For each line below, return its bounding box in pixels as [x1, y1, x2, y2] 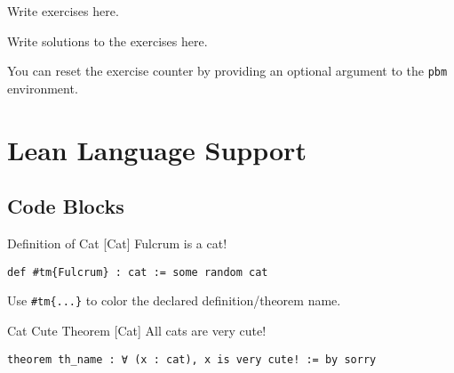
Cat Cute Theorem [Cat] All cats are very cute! [7, 320, 267, 339]
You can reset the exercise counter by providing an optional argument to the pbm [7, 61, 448, 80]
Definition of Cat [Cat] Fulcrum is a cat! [7, 234, 227, 253]
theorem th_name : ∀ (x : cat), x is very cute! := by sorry [7, 353, 377, 366]
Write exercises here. [7, 2, 119, 20]
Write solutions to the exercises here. [7, 31, 208, 50]
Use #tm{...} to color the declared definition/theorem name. [7, 291, 341, 310]
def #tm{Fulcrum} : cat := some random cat [7, 265, 268, 279]
